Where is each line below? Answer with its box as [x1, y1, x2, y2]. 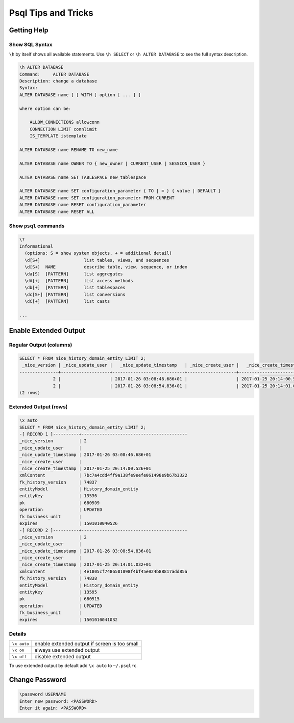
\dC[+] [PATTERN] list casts [24, 298, 110, 304]
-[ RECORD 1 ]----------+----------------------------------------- [19, 431, 188, 437]
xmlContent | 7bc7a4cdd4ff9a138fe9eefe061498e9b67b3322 [19, 473, 188, 478]
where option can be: [19, 106, 72, 111]
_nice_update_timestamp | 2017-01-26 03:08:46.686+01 [19, 452, 151, 457]
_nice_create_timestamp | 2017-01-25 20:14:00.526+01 [19, 465, 151, 471]
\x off [12, 654, 27, 659]
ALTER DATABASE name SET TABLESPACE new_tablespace [19, 174, 147, 180]
